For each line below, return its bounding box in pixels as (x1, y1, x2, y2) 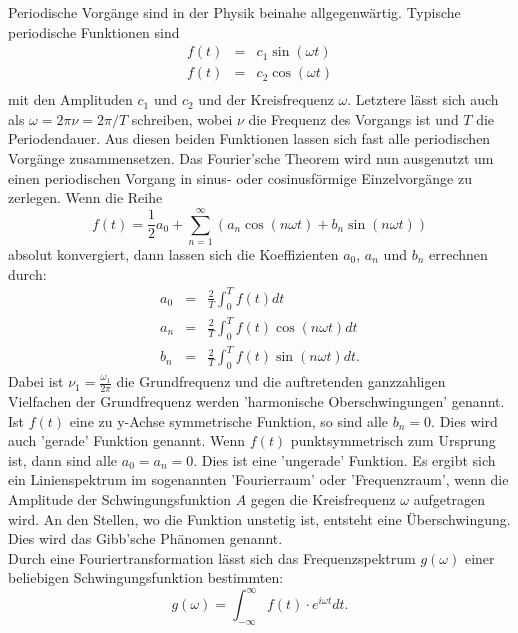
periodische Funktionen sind (8, 21, 180, 42)
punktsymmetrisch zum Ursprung (290, 430, 496, 451)
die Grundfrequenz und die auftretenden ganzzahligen (116, 371, 446, 392)
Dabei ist (8, 371, 64, 392)
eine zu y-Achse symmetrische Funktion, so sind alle (69, 410, 389, 431)
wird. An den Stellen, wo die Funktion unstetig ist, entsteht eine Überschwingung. (8, 508, 511, 529)
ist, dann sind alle (8, 449, 118, 470)
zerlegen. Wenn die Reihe (8, 187, 163, 208)
